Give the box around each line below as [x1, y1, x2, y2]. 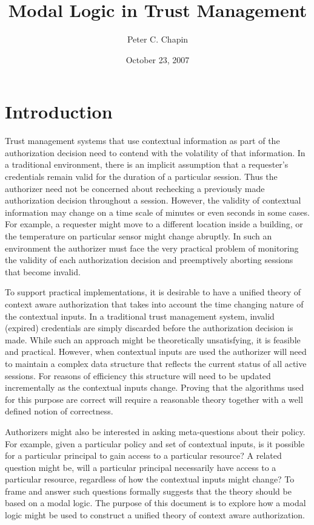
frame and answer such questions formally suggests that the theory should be [5, 484, 292, 497]
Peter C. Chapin [127, 33, 189, 46]
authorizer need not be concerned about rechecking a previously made [5, 182, 265, 194]
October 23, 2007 [125, 53, 190, 66]
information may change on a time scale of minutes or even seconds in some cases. [5, 205, 310, 218]
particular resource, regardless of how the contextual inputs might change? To [5, 473, 295, 486]
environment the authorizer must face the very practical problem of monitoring [5, 241, 299, 254]
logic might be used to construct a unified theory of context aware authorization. [5, 509, 305, 521]
